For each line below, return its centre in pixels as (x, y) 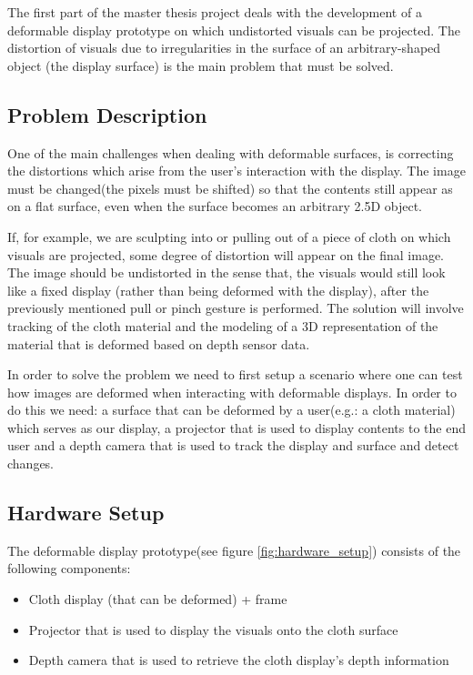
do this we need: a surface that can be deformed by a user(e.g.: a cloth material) (231, 410)
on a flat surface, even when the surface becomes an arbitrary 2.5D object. (215, 206)
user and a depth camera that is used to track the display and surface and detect (233, 445)
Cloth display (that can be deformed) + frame (158, 599)
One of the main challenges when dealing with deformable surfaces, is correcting (231, 152)
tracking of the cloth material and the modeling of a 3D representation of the (223, 325)
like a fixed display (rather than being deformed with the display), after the (218, 290)
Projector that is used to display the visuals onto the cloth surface (213, 629)
